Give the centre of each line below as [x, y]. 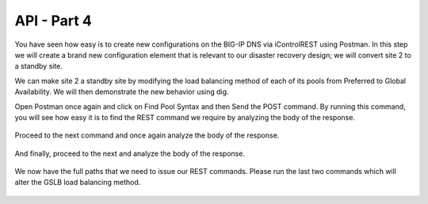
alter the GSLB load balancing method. [78, 183]
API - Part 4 [53, 21]
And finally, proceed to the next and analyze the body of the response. [130, 153]
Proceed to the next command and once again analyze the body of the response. [147, 135]
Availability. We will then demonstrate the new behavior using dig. [122, 92]
